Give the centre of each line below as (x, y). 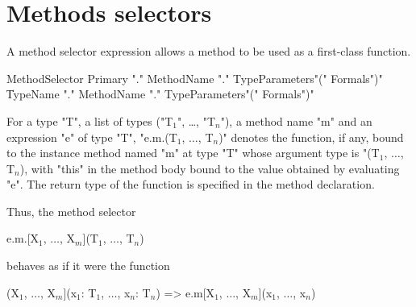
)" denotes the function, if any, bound (311, 137)
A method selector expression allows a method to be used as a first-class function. (209, 51)
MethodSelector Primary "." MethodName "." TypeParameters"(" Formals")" (195, 78)
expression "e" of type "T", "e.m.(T (92, 137)
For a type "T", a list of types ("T (90, 120)
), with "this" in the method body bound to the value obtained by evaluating (210, 168)
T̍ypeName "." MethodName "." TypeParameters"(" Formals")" (160, 94)
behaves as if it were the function (88, 266)
